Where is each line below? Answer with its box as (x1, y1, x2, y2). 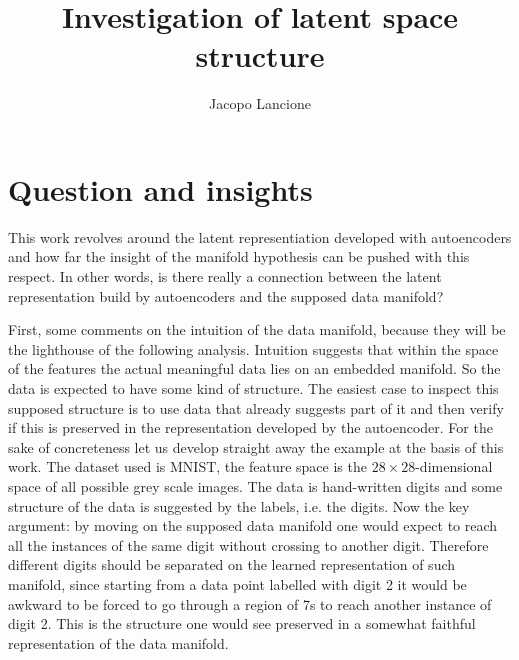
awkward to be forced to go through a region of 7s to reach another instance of (8, 593, 492, 614)
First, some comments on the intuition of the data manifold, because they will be (8, 319, 506, 340)
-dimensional (415, 456, 493, 477)
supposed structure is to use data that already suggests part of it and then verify (8, 397, 504, 418)
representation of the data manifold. (8, 632, 229, 653)
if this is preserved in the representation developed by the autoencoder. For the (8, 417, 493, 438)
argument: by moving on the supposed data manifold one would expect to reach (8, 515, 498, 536)
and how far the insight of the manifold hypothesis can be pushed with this (8, 246, 470, 267)
